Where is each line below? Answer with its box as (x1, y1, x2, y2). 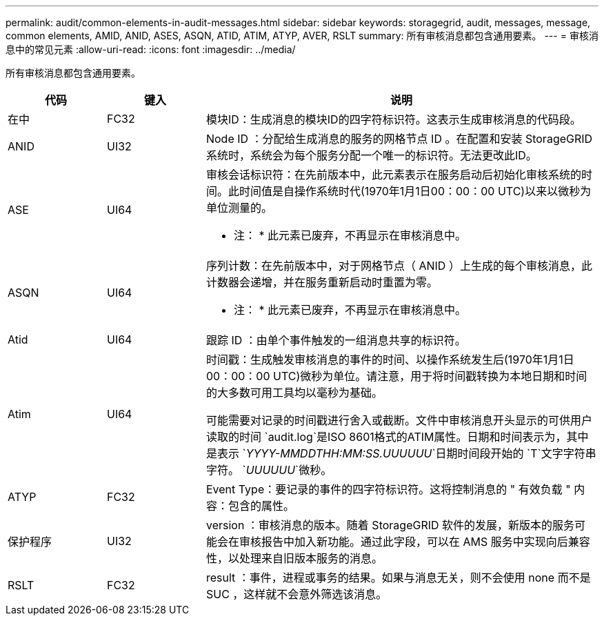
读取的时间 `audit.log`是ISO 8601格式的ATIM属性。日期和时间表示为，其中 (205, 430, 589, 444)
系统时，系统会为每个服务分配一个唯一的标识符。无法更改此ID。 (205, 148, 537, 162)
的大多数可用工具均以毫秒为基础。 (205, 386, 383, 400)
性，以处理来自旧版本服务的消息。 (205, 551, 383, 565)
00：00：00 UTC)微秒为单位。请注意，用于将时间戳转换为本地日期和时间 (205, 369, 587, 383)
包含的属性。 (228, 499, 294, 513)
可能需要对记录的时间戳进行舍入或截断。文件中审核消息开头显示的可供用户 (205, 413, 592, 427)
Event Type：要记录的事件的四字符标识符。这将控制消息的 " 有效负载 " (205, 482, 571, 496)
